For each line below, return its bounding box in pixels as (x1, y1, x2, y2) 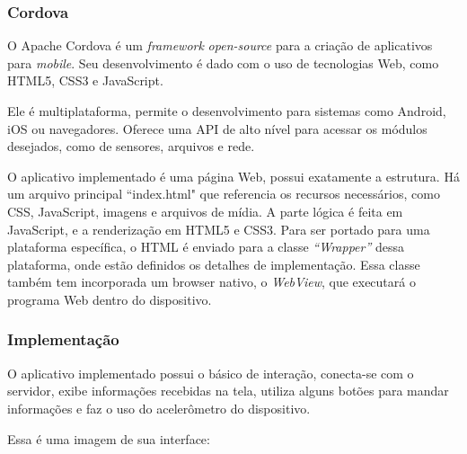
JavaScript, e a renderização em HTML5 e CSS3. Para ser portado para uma (7, 219, 430, 238)
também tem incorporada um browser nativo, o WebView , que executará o (7, 272, 416, 291)
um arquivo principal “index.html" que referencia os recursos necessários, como (7, 184, 440, 203)
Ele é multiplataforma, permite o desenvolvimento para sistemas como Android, (7, 102, 446, 120)
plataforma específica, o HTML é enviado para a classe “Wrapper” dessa (7, 237, 404, 256)
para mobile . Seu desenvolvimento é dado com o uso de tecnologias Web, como (7, 53, 439, 72)
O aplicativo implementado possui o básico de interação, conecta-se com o (7, 363, 414, 382)
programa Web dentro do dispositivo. (7, 289, 212, 308)
